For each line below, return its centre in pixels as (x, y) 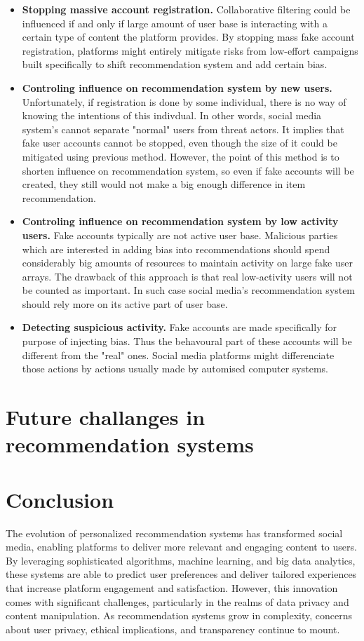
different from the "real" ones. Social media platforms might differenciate (178, 355)
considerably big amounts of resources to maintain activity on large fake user (187, 263)
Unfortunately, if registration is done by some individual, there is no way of (184, 101)
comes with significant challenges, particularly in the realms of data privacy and (177, 601)
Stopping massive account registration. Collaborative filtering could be (186, 9)
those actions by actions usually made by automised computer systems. (175, 369)
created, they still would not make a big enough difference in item (164, 184)
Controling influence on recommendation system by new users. (177, 87)
